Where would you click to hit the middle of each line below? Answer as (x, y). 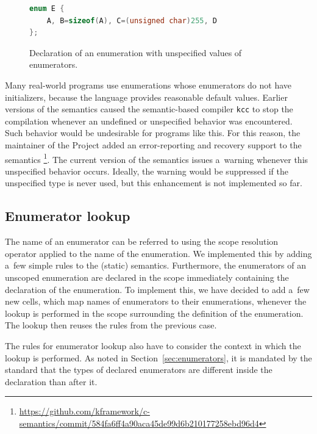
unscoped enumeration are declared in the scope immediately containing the (147, 277)
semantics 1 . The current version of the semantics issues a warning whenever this (157, 158)
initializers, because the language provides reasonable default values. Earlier (146, 97)
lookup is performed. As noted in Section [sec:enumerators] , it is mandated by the (158, 357)
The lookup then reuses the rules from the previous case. (111, 325)
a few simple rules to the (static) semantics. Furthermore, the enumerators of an (155, 265)
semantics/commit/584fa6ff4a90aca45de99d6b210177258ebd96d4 (139, 423)
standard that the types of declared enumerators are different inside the (139, 370)
